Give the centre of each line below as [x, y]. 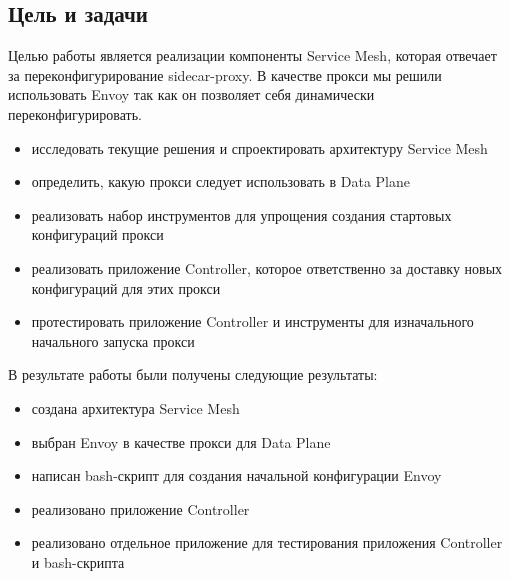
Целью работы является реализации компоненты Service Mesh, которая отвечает [252, 55]
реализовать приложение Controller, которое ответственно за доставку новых [267, 267]
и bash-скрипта [78, 561]
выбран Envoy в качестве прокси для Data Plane [181, 441]
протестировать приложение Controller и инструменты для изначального [252, 321]
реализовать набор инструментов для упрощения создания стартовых [241, 214]
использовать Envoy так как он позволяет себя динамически [191, 94]
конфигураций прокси [97, 234]
